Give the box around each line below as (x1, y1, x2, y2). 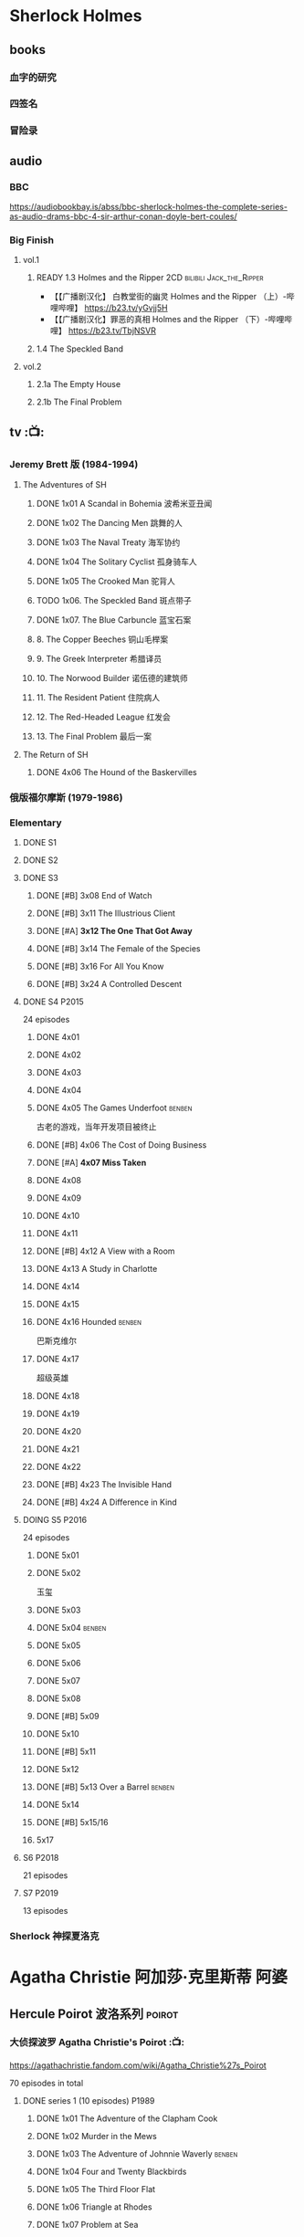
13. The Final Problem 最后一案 (36, 731, 152, 742)
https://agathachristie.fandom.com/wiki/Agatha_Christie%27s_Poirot (9, 2060, 267, 2071)
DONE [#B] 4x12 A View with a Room (36, 1245, 175, 1256)
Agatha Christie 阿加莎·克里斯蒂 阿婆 (9, 1967, 288, 1988)
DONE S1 (22, 837, 58, 848)
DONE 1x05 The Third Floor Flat (36, 2184, 156, 2195)
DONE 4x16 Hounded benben (36, 1317, 142, 1328)
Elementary (9, 816, 62, 829)
